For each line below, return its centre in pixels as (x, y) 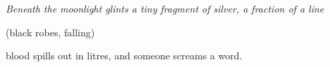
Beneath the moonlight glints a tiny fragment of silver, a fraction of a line (165, 8)
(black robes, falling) (50, 32)
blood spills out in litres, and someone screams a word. (124, 55)
